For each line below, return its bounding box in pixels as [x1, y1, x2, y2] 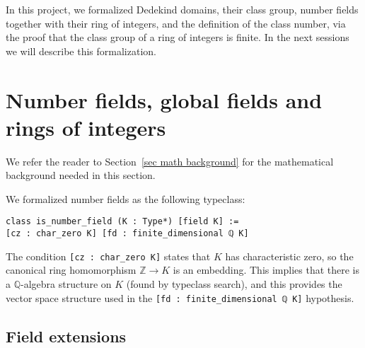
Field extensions [6, 325, 127, 347]
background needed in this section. [6, 168, 156, 182]
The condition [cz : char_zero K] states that [6, 248, 211, 263]
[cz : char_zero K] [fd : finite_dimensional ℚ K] [6, 228, 249, 239]
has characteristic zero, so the [225, 248, 354, 263]
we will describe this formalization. [6, 43, 156, 58]
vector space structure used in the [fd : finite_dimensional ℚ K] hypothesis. [6, 290, 354, 305]
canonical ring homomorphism [6, 262, 137, 277]
